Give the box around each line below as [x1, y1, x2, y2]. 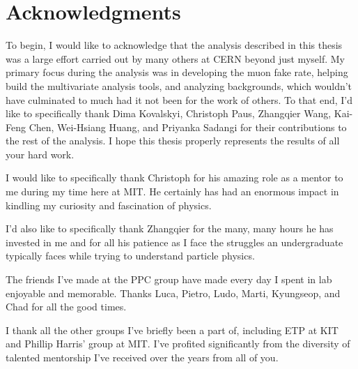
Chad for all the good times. [6, 299, 127, 314]
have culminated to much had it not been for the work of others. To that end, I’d [6, 92, 352, 107]
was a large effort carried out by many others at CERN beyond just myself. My [6, 51, 345, 66]
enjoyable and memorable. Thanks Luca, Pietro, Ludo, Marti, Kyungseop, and [6, 285, 341, 300]
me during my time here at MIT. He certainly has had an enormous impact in [6, 184, 339, 199]
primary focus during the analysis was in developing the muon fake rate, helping [6, 65, 348, 80]
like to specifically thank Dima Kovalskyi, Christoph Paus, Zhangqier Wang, [6, 106, 332, 121]
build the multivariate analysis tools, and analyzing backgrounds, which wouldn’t [6, 78, 352, 93]
